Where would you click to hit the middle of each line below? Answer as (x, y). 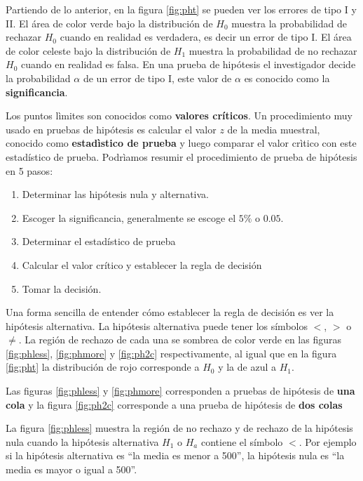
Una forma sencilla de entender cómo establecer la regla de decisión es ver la (170, 312)
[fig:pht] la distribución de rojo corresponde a (103, 367)
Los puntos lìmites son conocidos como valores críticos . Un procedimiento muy (179, 116)
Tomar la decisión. (62, 288)
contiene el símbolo (242, 441)
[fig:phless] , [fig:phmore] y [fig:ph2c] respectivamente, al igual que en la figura (171, 353)
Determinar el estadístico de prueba (99, 241)
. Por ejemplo (328, 441)
